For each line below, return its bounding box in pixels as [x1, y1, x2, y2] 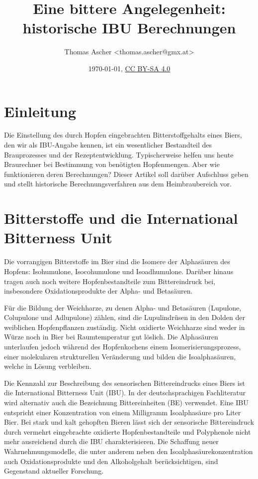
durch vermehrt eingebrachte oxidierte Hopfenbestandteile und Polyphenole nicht [4, 426, 251, 437]
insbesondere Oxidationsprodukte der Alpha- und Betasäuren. [4, 286, 193, 296]
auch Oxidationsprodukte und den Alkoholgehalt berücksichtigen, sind [4, 456, 218, 466]
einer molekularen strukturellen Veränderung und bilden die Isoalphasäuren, [4, 351, 236, 361]
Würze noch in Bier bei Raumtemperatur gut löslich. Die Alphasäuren [4, 331, 218, 342]
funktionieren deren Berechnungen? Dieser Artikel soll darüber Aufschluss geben [4, 168, 249, 179]
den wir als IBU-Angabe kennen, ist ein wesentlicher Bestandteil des [4, 140, 212, 150]
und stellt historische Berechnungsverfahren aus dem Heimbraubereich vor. [4, 178, 232, 189]
